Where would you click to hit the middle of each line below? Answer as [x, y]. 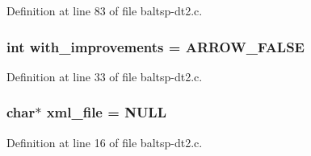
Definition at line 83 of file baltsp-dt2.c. [105, 10]
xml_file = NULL [106, 112]
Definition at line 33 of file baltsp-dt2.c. [105, 76]
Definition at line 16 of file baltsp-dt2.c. [105, 142]
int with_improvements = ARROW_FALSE [155, 46]
